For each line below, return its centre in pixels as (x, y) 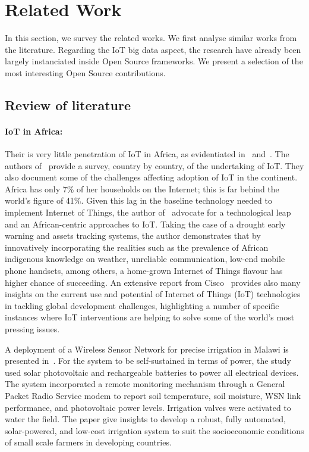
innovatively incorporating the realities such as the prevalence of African (137, 247)
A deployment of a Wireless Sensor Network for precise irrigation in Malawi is (147, 349)
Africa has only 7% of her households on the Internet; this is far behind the (142, 188)
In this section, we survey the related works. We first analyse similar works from (151, 38)
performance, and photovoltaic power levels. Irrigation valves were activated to (148, 407)
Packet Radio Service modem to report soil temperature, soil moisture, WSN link (153, 395)
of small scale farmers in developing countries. (88, 442)
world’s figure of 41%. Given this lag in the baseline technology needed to (138, 200)
